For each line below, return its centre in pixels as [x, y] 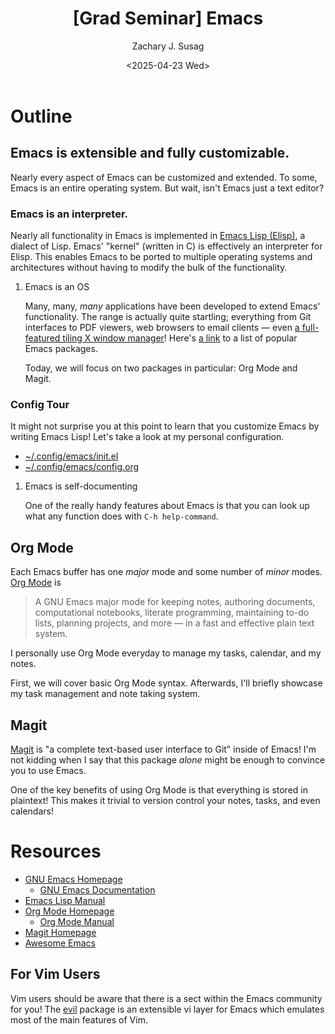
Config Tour [40, 404]
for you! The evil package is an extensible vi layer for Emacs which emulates [167, 1009]
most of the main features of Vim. [79, 1019]
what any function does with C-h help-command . [121, 516]
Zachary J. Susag [168, 46]
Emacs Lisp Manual [65, 900]
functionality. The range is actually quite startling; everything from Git [168, 317]
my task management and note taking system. [105, 694]
